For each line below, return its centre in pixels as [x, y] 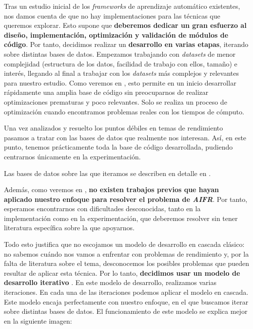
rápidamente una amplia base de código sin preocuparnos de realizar [106, 92]
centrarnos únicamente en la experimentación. [72, 156]
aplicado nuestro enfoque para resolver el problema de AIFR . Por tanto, [126, 199]
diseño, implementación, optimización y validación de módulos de [116, 34]
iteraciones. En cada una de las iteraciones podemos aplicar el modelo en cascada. [126, 292]
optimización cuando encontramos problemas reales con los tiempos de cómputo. [124, 111]
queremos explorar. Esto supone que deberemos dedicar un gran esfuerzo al [125, 25]
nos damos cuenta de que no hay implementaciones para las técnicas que [112, 15]
